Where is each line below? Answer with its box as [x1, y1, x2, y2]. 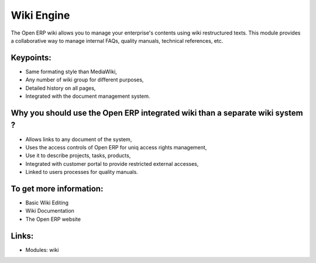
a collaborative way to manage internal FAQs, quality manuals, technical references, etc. [11, 37, 224, 44]
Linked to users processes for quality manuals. [25, 169, 139, 176]
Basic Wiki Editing [25, 199, 69, 206]
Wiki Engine [11, 9, 70, 22]
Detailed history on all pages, [25, 84, 96, 91]
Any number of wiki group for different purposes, [25, 76, 144, 83]
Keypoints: [11, 53, 52, 63]
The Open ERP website [25, 216, 81, 223]
